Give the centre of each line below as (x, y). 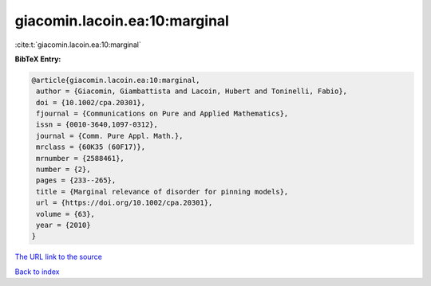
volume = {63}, (66, 214)
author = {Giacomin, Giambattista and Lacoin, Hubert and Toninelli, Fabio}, (192, 91)
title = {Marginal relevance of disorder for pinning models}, (162, 192)
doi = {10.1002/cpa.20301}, (91, 102)
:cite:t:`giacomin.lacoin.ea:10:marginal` (78, 45)
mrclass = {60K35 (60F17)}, (91, 147)
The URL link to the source (59, 257)
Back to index (37, 272)
